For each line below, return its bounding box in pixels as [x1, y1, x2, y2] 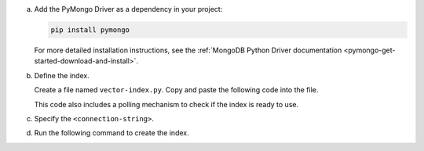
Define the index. [34, 70, 90, 80]
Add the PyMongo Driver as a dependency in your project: [34, 5, 223, 13]
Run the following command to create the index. [34, 128, 189, 138]
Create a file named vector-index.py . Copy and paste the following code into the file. [34, 85, 319, 95]
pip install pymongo [50, 25, 130, 34]
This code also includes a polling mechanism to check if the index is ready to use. [34, 99, 298, 109]
